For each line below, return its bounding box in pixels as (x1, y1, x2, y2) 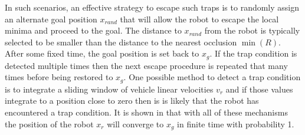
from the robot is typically (204, 24, 300, 37)
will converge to (107, 117, 164, 130)
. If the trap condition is (209, 47, 297, 60)
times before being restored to (5, 71, 113, 83)
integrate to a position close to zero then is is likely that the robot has (5, 94, 259, 107)
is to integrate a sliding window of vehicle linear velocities (5, 83, 214, 95)
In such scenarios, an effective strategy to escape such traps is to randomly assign (5, 1, 300, 13)
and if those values (225, 83, 293, 95)
